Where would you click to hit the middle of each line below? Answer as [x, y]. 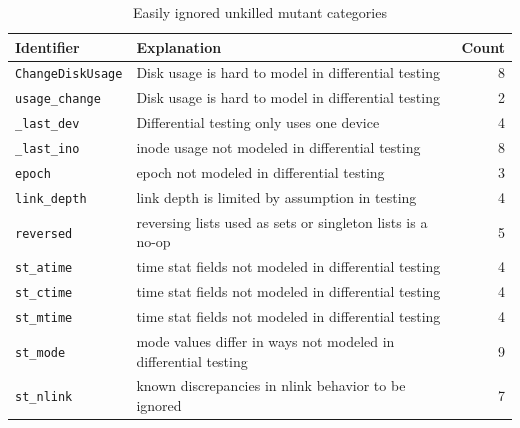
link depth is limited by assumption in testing [276, 197]
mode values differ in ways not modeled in [265, 341]
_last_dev [47, 124]
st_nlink [44, 397]
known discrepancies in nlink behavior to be [271, 385]
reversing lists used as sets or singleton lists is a [282, 221]
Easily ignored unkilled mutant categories [259, 12]
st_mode [40, 352]
